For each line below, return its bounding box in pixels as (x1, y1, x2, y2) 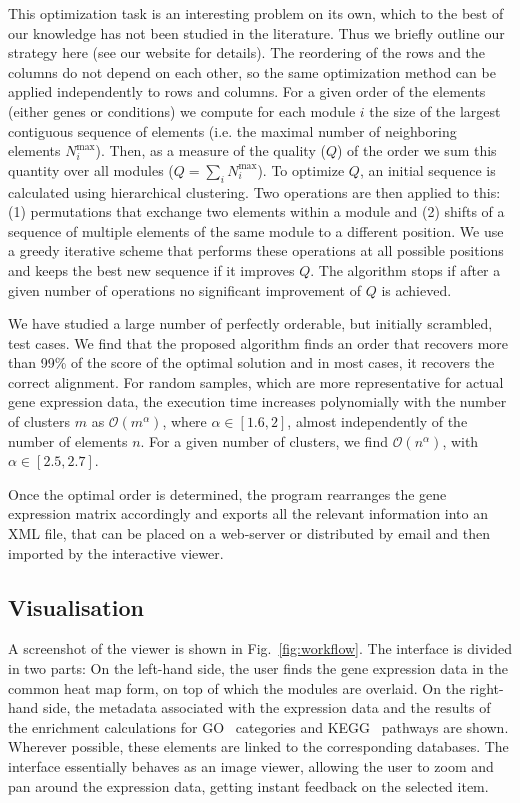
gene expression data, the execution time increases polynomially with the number (8, 391, 507, 412)
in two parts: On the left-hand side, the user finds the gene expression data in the (8, 658, 508, 679)
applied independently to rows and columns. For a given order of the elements (8, 81, 486, 102)
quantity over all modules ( (8, 159, 174, 180)
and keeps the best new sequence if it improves (8, 259, 295, 280)
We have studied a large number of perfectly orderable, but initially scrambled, (8, 313, 493, 334)
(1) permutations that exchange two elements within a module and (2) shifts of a (8, 201, 505, 222)
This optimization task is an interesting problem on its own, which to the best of (8, 3, 504, 23)
